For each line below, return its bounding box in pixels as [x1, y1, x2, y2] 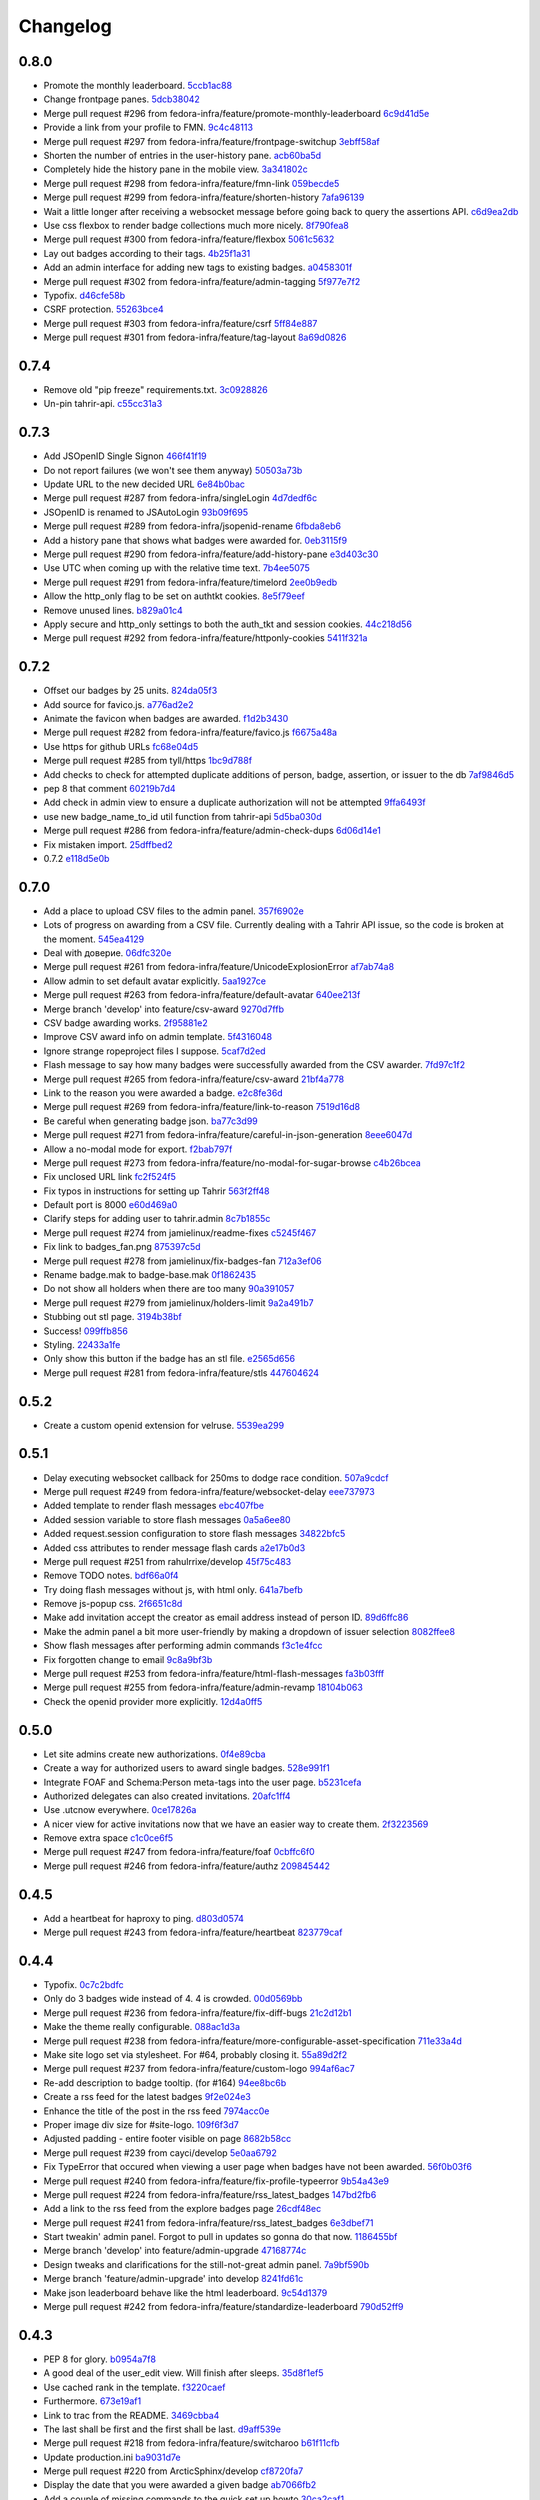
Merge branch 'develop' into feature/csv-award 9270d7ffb [43, 1003, 285, 1015]
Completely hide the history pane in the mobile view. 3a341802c [43, 163, 309, 175]
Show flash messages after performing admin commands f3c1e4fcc [43, 1640, 323, 1652]
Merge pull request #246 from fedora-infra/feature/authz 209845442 [43, 1860, 330, 1872]
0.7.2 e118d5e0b [43, 852, 110, 864]
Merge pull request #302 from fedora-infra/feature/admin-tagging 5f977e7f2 [43, 275, 361, 287]
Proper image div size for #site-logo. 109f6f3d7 [43, 2118, 239, 2130]
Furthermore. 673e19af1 [43, 2395, 142, 2407]
